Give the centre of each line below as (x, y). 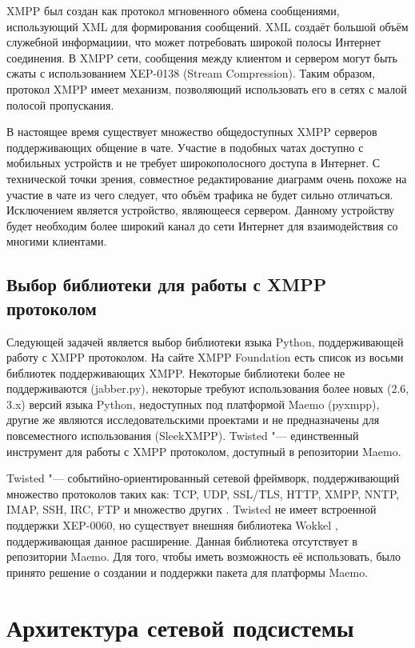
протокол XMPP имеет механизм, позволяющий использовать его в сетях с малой (207, 88)
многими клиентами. (57, 241)
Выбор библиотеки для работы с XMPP (167, 284)
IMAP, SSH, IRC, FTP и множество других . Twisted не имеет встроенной (192, 509)
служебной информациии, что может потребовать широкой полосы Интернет (194, 42)
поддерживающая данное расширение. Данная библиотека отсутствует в (182, 540)
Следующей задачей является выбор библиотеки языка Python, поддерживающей (205, 341)
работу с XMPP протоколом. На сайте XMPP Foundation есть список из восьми (205, 357)
